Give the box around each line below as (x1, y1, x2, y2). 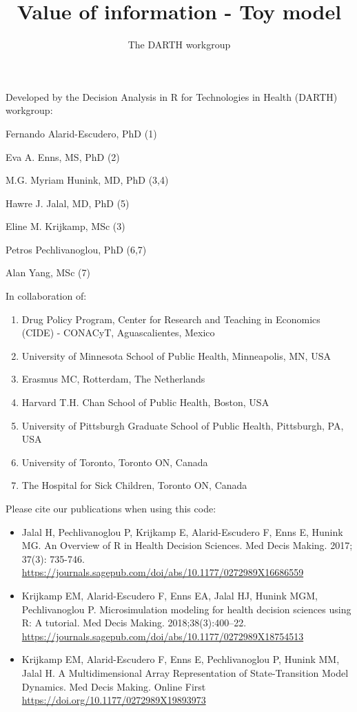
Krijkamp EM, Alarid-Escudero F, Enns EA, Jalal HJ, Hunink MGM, (21, 588, 318, 602)
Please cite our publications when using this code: (6, 501, 216, 515)
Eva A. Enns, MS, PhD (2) (6, 149, 120, 164)
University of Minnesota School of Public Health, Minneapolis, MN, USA (21, 348, 331, 363)
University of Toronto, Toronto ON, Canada (21, 454, 208, 469)
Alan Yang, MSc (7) (6, 265, 90, 280)
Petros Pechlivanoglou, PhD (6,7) (6, 242, 147, 256)
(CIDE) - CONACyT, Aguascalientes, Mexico (21, 325, 215, 340)
